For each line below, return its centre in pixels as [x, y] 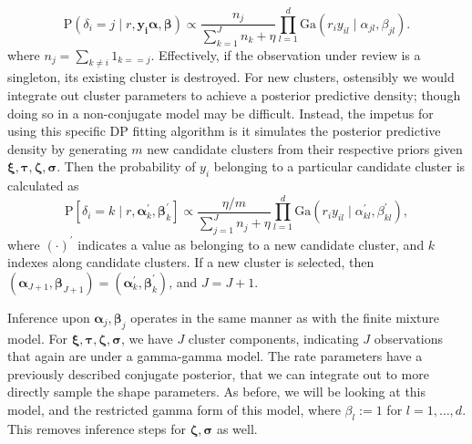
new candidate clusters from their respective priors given [305, 148]
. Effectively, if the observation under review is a [286, 54]
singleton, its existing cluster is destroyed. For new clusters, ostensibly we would [231, 77]
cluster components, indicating [273, 338]
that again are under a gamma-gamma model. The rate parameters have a [215, 356]
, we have [147, 338]
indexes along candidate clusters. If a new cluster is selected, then [191, 262]
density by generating [67, 148]
